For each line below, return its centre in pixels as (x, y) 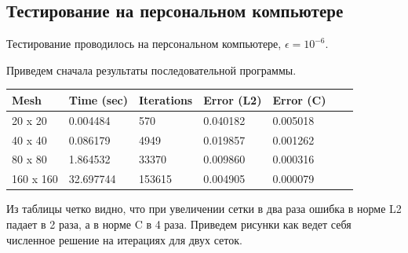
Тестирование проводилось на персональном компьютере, (144, 44)
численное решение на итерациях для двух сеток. (124, 239)
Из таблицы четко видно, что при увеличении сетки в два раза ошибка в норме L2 (204, 209)
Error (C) (299, 99)
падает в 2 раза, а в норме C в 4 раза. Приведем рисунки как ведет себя (179, 224)
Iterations (166, 99)
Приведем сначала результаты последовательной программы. (151, 70)
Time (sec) (98, 99)
